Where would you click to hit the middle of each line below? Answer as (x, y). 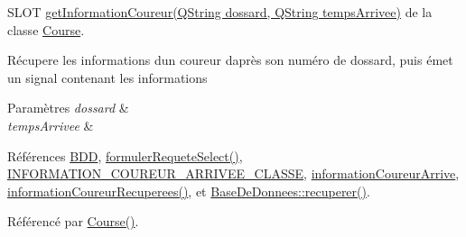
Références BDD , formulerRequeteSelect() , (125, 155)
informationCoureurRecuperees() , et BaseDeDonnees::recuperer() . (189, 191)
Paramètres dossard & (68, 108)
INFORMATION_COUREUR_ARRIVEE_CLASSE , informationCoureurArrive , (233, 173)
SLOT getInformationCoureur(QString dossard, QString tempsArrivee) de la (220, 12)
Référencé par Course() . (73, 221)
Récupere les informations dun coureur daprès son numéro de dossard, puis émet (230, 60)
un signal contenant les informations (107, 77)
